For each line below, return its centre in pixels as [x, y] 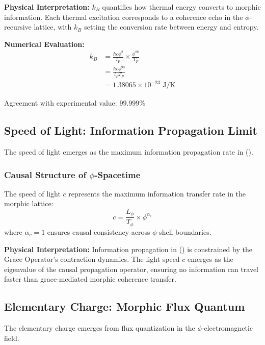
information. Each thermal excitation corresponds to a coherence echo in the [124, 17]
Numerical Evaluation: [44, 44]
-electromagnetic [227, 328]
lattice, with [53, 27]
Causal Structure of [45, 174]
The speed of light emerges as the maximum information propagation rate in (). [129, 151]
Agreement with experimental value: [61, 103]
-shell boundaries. [184, 231]
